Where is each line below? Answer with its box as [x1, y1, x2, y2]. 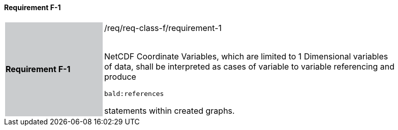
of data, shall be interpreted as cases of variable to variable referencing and [104, 61, 394, 72]
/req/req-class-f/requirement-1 [104, 22, 222, 33]
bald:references [104, 89, 164, 97]
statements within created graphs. [104, 105, 235, 116]
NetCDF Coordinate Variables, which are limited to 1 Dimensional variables [104, 51, 388, 61]
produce [104, 71, 136, 82]
